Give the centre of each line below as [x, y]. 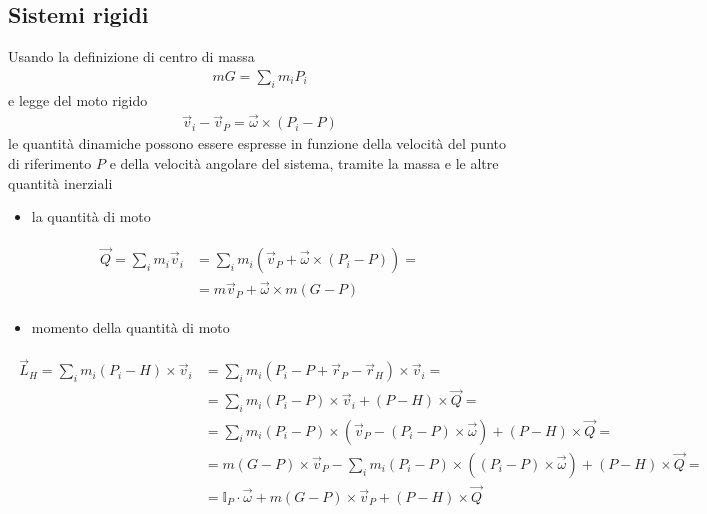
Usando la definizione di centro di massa [131, 56]
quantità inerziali [60, 182]
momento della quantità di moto [130, 327]
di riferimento [50, 163]
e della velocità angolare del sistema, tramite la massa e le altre [304, 163]
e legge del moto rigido [78, 99]
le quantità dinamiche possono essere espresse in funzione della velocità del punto [257, 143]
